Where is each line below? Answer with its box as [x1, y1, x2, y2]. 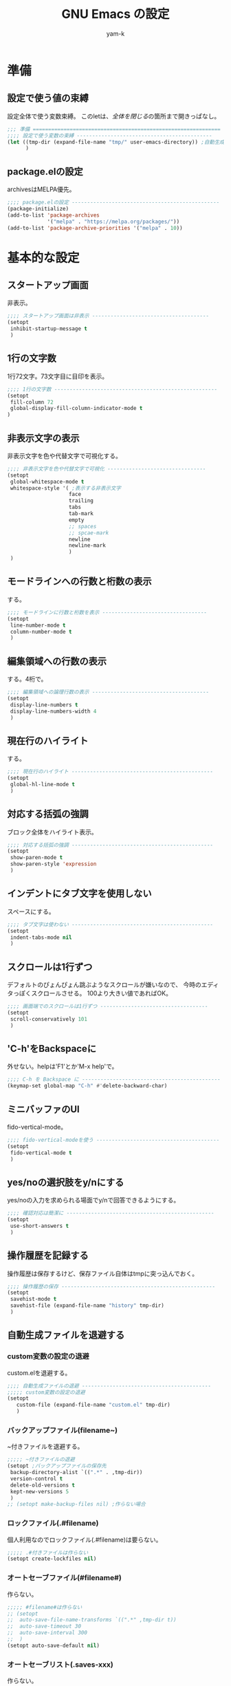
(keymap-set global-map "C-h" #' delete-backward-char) [7, 1083, 168, 1090]
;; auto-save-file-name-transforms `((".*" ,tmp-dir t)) [7, 1617, 177, 1623]
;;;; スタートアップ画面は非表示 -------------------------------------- [7, 312, 210, 320]
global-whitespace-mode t [10, 478, 85, 485]
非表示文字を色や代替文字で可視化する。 [7, 451, 122, 460]
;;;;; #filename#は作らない [7, 1603, 82, 1610]
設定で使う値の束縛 [7, 92, 89, 104]
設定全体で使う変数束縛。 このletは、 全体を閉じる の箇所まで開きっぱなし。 [7, 111, 221, 120]
